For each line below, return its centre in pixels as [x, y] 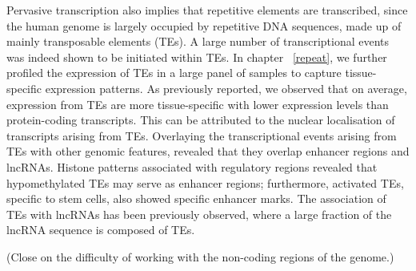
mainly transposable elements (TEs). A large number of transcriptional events [198, 41]
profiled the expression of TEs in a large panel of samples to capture [174, 73]
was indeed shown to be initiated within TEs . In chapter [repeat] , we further [197, 57]
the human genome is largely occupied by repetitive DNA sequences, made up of [204, 25]
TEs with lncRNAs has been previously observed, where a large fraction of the [199, 214]
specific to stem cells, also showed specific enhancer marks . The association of [196, 198]
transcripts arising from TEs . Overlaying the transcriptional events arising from [202, 135]
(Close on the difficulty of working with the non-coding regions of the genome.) [200, 256]
